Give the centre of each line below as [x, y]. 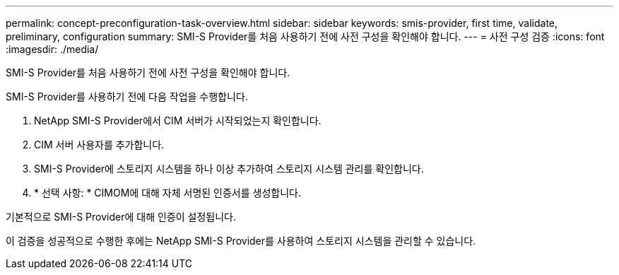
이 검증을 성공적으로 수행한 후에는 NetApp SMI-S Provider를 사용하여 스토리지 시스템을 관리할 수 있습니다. [241, 241]
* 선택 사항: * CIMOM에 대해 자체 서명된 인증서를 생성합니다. [167, 193]
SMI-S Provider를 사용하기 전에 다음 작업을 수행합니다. [127, 96]
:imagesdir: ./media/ [52, 49]
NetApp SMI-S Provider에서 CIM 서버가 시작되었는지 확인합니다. [178, 121]
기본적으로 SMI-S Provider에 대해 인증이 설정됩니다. [121, 217]
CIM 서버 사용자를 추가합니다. [99, 145]
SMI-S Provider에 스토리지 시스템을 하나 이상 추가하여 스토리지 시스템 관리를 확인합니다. [229, 169]
